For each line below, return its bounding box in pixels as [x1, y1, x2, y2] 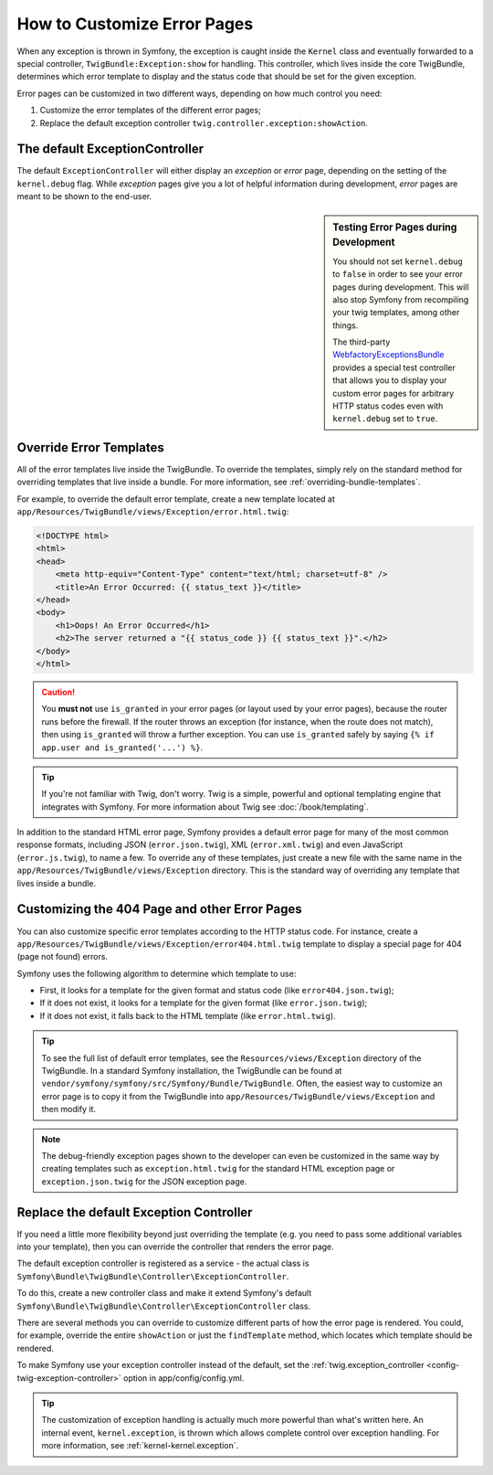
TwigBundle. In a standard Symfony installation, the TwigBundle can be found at [41, 1066, 342, 1077]
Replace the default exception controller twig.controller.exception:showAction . [39, 117, 369, 128]
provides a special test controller [332, 362, 456, 373]
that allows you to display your [332, 375, 447, 386]
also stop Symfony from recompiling [332, 293, 469, 305]
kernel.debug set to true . [332, 413, 438, 424]
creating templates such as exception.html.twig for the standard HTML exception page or [41, 1163, 395, 1174]
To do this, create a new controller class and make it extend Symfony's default [16, 1288, 312, 1299]
